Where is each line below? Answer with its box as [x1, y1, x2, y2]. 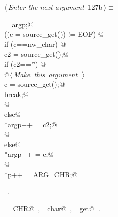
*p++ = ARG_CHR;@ [4, 168, 78, 179]
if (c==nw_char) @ [4, 38, 66, 49]
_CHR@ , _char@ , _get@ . [7, 203, 100, 213]
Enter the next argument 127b [8, 2, 103, 12]
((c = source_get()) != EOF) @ [4, 29, 104, 39]
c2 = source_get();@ [4, 49, 69, 59]
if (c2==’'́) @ [4, 58, 46, 69]
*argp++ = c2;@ [4, 118, 57, 129]
